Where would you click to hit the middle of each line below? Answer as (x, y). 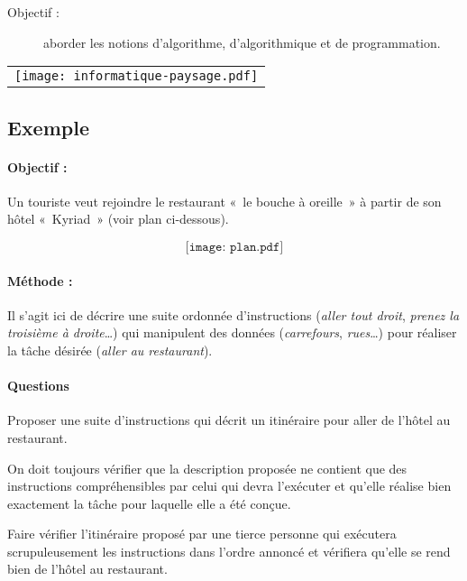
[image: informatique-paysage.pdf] (137, 76)
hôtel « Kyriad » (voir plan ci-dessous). (118, 219)
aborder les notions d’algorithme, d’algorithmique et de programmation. (242, 42)
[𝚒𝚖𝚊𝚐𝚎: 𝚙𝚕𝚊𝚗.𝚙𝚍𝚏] (234, 247)
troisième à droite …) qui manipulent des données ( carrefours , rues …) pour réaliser (232, 332)
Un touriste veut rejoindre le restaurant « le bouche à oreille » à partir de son (224, 201)
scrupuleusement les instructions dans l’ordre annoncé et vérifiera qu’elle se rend (229, 551)
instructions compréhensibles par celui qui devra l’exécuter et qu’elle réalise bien (229, 486)
